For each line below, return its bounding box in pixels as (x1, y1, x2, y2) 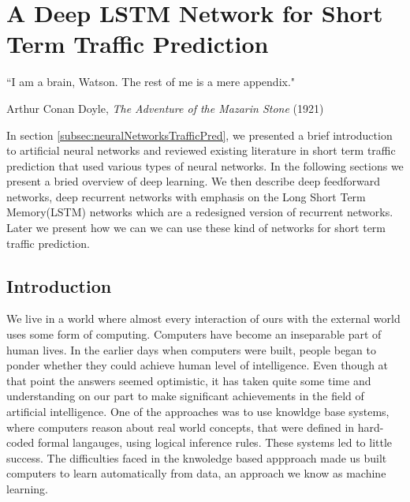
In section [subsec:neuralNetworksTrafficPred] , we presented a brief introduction (6, 126, 393, 143)
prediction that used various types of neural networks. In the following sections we (6, 157, 404, 174)
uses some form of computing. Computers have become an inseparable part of (6, 326, 382, 343)
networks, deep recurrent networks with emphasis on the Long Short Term (6, 188, 366, 204)
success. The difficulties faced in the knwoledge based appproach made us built (6, 449, 387, 466)
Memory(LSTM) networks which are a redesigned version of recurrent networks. (6, 204, 393, 220)
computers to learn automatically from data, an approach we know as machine (6, 465, 386, 481)
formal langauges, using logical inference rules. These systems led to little (38, 434, 393, 451)
